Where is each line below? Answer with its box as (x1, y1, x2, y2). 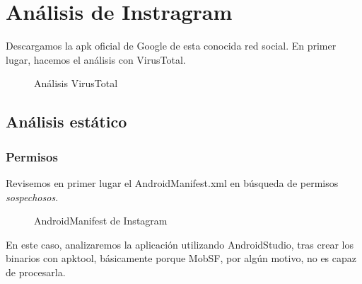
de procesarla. (6, 264, 66, 279)
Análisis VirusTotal (34, 76, 118, 91)
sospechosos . (6, 189, 59, 204)
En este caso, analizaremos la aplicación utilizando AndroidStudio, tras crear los (6, 237, 354, 251)
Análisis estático (6, 110, 127, 132)
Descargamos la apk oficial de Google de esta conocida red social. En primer (6, 38, 337, 53)
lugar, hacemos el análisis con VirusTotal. (6, 52, 186, 67)
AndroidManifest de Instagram (34, 213, 168, 228)
